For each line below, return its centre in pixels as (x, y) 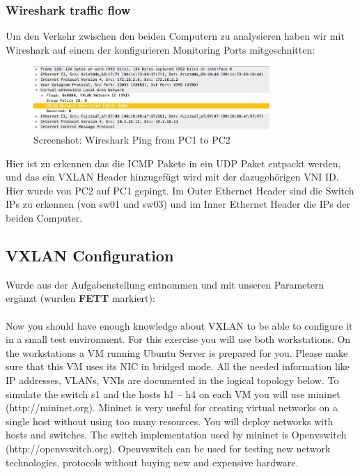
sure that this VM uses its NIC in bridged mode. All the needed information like (178, 366)
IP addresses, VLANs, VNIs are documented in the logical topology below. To (172, 380)
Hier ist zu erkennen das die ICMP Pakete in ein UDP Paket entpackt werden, (173, 163)
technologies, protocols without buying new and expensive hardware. (152, 462)
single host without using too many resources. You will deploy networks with (170, 421)
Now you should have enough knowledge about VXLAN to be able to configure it (179, 325)
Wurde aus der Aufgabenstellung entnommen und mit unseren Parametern (165, 284)
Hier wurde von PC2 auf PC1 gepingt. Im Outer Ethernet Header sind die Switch (180, 190)
